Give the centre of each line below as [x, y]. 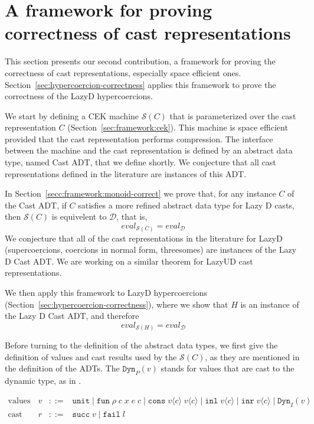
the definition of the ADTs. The [62, 368]
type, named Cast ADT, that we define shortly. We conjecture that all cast [140, 162]
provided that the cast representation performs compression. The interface [139, 138]
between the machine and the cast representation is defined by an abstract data [149, 150]
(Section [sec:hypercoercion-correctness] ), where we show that [117, 304]
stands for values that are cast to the [228, 368]
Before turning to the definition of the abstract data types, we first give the [141, 345]
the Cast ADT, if [36, 205]
